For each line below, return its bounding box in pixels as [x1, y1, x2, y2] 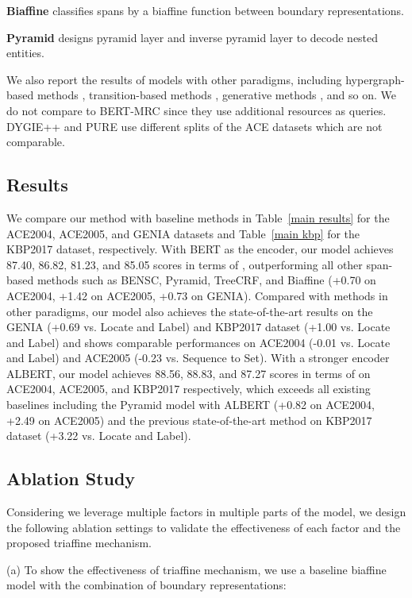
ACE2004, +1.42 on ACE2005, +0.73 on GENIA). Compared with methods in [6, 287, 388, 303]
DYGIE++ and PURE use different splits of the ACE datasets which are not [6, 118, 383, 134]
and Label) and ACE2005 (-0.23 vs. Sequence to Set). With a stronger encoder [6, 349, 390, 366]
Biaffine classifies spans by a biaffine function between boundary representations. [6, 2, 404, 18]
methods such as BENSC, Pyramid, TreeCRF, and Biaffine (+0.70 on [37, 272, 376, 288]
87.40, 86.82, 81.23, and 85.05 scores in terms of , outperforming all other [6, 256, 363, 272]
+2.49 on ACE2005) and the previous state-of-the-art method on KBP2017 [6, 411, 372, 428]
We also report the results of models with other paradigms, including [6, 71, 342, 87]
